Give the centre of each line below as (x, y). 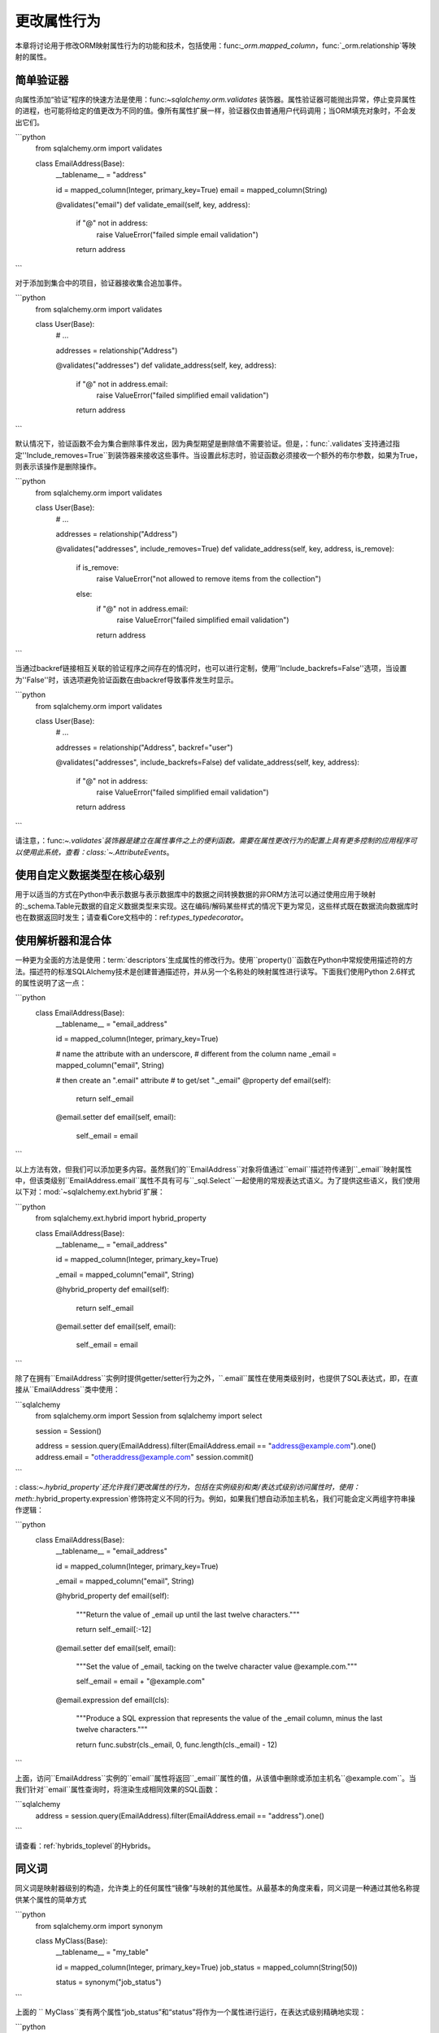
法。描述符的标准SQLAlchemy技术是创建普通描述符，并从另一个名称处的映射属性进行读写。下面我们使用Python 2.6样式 (215, 971)
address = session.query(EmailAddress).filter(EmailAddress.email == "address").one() (180, 1815)
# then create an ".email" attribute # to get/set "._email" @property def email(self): (193, 1080)
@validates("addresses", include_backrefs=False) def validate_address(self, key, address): (208, 762)
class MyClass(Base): (72, 1941)
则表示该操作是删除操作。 (58, 466)
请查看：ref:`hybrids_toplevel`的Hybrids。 (85, 1845)
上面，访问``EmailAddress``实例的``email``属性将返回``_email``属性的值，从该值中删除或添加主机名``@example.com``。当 (215, 1778)
